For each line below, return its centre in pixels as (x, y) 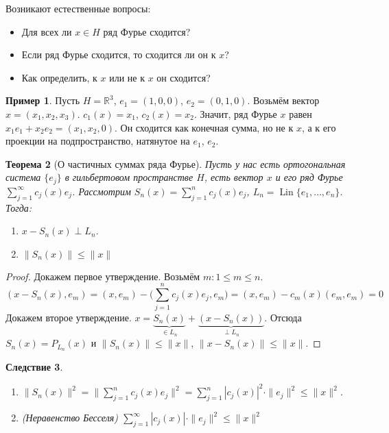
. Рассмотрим (102, 191)
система (23, 177)
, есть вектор (234, 177)
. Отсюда (283, 317)
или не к (127, 77)
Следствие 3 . (34, 367)
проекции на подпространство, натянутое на (98, 141)
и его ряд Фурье (309, 177)
